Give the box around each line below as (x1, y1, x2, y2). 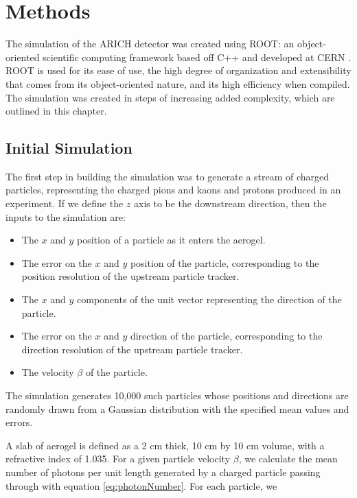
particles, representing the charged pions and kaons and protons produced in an (5, 182, 341, 197)
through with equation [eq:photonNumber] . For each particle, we (5, 478, 277, 493)
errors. (5, 415, 33, 429)
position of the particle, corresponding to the (130, 255, 319, 270)
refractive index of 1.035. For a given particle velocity (5, 451, 231, 466)
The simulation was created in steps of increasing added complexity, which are (5, 90, 335, 104)
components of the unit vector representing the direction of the (77, 292, 342, 307)
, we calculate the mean (238, 451, 338, 466)
